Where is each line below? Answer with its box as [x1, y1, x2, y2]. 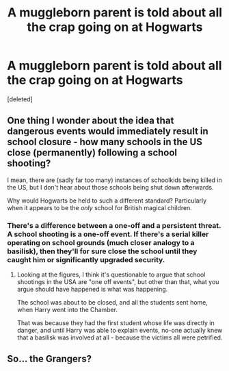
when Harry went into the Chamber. [16, 306, 118, 314]
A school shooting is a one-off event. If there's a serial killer [7, 229, 209, 239]
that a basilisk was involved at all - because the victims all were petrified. [16, 333, 223, 342]
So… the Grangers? [7, 353, 92, 365]
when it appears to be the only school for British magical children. [7, 203, 193, 212]
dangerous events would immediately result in [7, 125, 208, 138]
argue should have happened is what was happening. [16, 285, 168, 294]
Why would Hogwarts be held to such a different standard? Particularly [7, 196, 207, 205]
